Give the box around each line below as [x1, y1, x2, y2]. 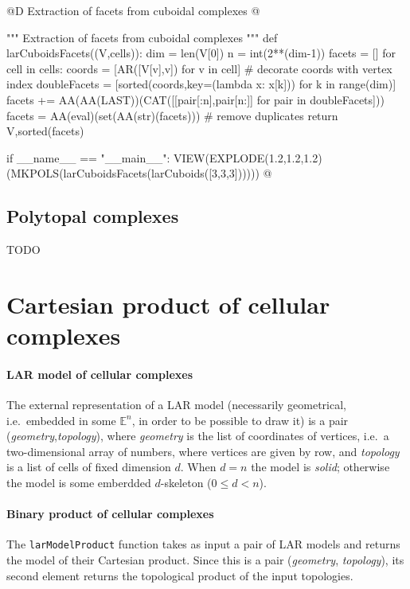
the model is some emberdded [6, 474, 151, 491]
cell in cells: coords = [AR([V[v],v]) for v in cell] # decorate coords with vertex [6, 60, 392, 76]
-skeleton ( [160, 474, 212, 491]
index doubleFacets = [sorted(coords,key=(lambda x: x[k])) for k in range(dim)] [6, 76, 396, 92]
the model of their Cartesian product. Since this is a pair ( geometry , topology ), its [6, 552, 404, 568]
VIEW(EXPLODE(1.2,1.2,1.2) [173, 149, 322, 166]
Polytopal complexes [6, 204, 179, 228]
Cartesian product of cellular [6, 287, 330, 320]
